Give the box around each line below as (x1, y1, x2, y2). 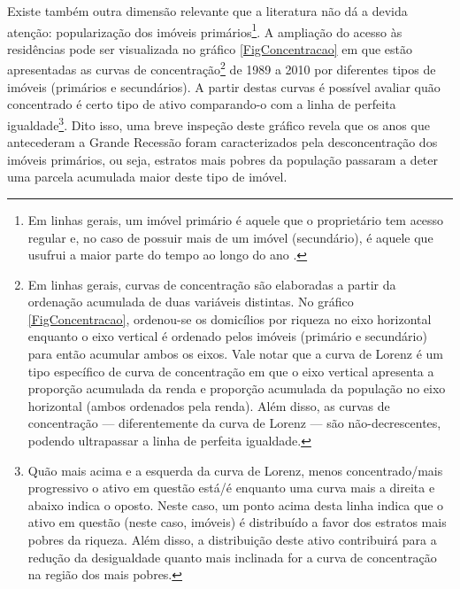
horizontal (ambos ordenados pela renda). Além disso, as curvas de (27, 396, 390, 415)
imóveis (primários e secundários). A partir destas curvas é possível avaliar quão (7, 77, 441, 96)
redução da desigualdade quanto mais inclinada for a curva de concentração (27, 547, 437, 566)
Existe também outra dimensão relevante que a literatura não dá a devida (7, 2, 408, 19)
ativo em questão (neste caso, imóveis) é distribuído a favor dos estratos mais (27, 513, 447, 531)
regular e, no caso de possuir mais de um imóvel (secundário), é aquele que (27, 228, 433, 246)
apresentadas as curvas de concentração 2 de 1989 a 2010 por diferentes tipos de (7, 58, 436, 79)
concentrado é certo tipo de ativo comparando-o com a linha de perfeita (7, 95, 396, 113)
